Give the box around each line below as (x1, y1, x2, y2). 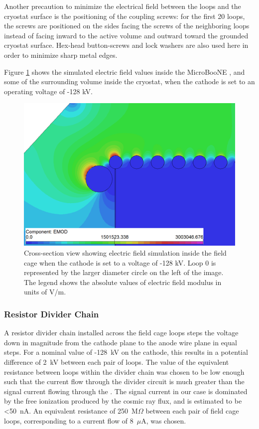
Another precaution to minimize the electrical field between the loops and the (4, 1, 241, 11)
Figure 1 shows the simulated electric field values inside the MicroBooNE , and (4, 66, 245, 77)
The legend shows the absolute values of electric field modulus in (24, 277, 222, 287)
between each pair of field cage (145, 405, 239, 416)
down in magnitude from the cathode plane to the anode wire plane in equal (4, 337, 237, 347)
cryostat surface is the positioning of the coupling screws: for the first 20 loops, (4, 10, 245, 21)
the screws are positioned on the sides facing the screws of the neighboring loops (4, 20, 250, 31)
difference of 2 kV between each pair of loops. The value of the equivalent (4, 356, 229, 367)
